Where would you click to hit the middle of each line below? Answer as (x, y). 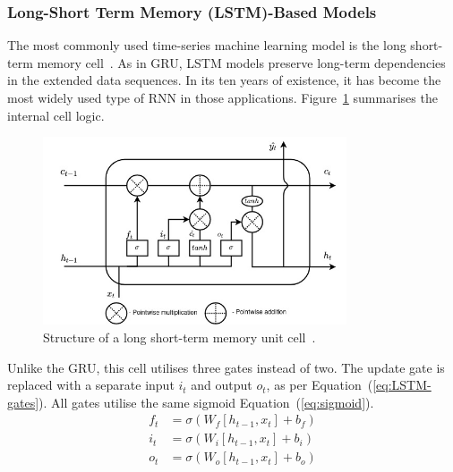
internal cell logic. (56, 115)
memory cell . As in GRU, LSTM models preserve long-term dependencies (241, 62)
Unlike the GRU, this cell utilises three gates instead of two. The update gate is (226, 367)
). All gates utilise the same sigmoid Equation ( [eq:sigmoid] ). (206, 402)
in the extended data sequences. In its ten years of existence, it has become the (224, 80)
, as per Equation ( (320, 385)
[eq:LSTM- (402, 385)
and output (222, 385)
